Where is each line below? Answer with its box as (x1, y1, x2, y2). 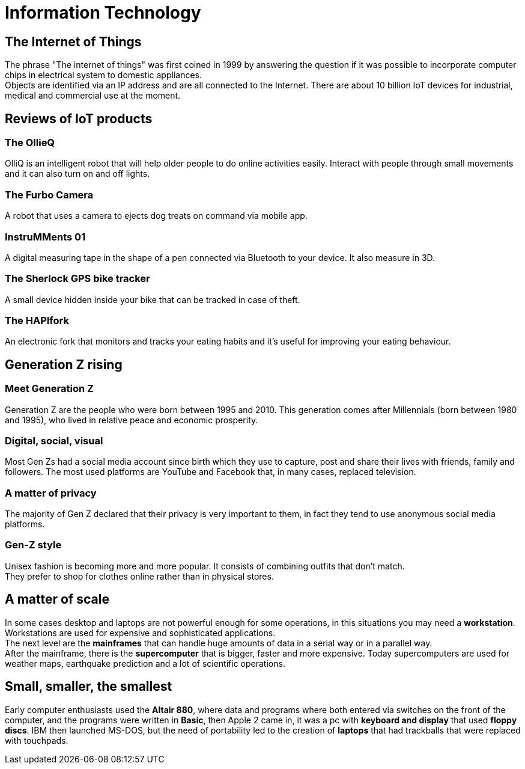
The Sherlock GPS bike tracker (5, 272, 150, 285)
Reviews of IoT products (5, 111, 153, 126)
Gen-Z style (5, 539, 62, 551)
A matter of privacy (5, 486, 97, 499)
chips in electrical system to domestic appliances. (5, 70, 202, 81)
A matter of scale (5, 592, 109, 607)
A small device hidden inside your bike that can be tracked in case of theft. (5, 294, 300, 305)
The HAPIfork (5, 314, 69, 327)
